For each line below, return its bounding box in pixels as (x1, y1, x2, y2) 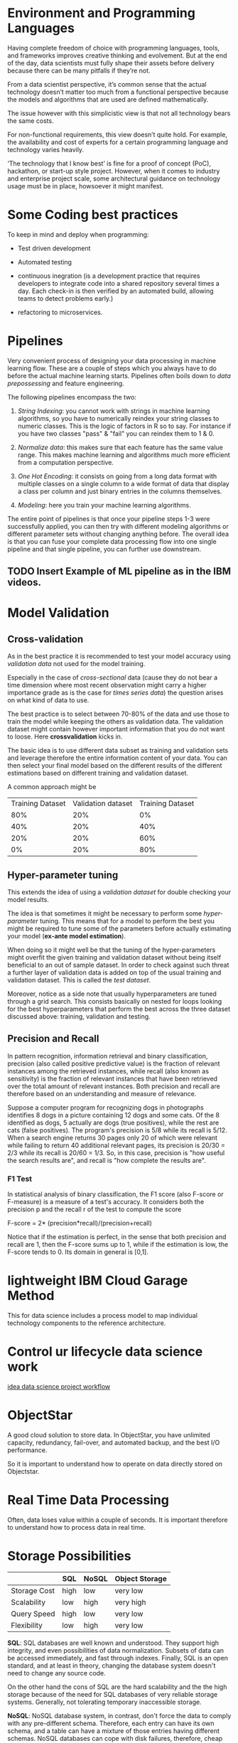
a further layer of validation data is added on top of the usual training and (7, 968, 222, 977)
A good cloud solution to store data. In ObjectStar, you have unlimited (7, 1430, 211, 1439)
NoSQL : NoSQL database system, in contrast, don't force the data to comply (7, 1711, 232, 1720)
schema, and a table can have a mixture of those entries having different (7, 1726, 220, 1735)
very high (114, 1597, 146, 1607)
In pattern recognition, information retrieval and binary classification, (7, 1051, 208, 1060)
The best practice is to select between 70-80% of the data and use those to (7, 709, 229, 719)
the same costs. (7, 116, 55, 125)
